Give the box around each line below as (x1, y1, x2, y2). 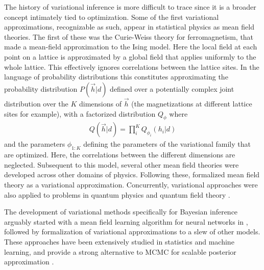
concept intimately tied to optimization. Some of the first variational (4, 11, 219, 22)
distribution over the (4, 98, 68, 109)
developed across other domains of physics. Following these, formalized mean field (4, 169, 260, 180)
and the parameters (4, 139, 65, 149)
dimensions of (79, 98, 122, 109)
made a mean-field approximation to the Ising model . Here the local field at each (4, 41, 257, 52)
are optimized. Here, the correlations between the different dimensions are (4, 149, 235, 160)
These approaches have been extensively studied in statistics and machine (4, 236, 234, 247)
